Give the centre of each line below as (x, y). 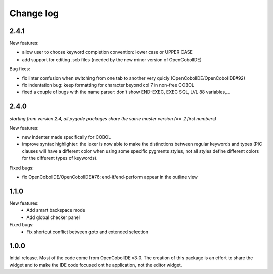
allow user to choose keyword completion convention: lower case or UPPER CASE (107, 52)
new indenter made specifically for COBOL (66, 137)
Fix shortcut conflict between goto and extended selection (87, 232)
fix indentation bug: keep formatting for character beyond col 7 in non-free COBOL (108, 85)
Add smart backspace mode (56, 210)
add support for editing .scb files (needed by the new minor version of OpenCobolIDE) (112, 59)
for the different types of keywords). (60, 158)
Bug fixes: (20, 69)
